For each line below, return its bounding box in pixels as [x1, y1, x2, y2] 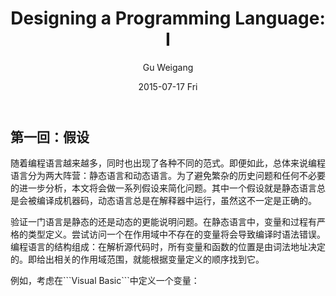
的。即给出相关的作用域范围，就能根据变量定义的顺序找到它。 [10, 253, 265, 266]
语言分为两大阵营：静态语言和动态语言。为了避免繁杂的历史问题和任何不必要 [10, 170, 326, 182]
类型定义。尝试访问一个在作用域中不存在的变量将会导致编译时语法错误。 [27, 228, 326, 241]
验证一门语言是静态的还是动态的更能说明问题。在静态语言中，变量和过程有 [10, 216, 317, 228]
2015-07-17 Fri [138, 80, 198, 92]
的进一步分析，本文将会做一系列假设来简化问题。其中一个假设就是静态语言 [10, 182, 317, 194]
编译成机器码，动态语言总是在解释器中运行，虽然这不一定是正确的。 [36, 195, 317, 207]
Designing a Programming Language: [10, 7, 326, 30]
